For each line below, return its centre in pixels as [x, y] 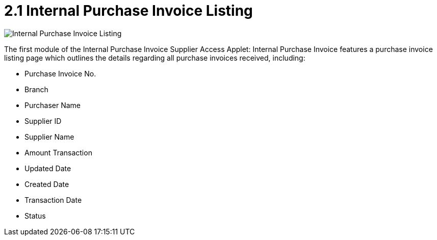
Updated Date [48, 168]
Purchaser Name [53, 105]
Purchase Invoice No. [60, 73]
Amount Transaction [58, 152]
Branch [36, 89]
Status [35, 216]
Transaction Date [53, 200]
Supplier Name [49, 137]
